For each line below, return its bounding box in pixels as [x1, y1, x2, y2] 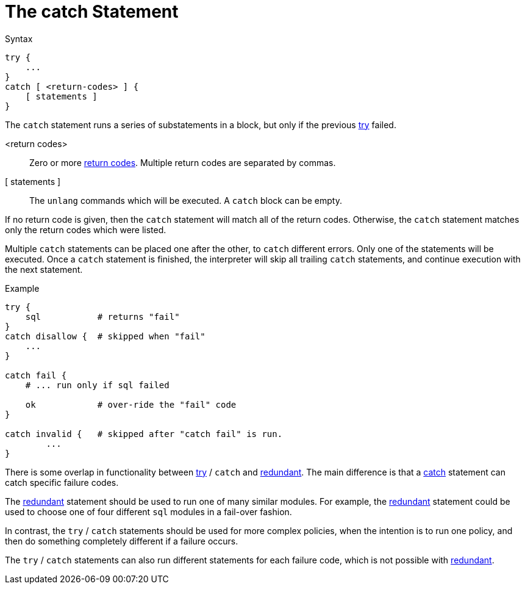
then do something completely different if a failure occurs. [5, 535, 238, 546]
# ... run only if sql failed [25, 380, 170, 390]
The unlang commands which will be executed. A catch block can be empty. [29, 195, 342, 206]
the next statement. [5, 264, 83, 275]
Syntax [5, 33, 33, 44]
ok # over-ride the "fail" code [25, 399, 237, 410]
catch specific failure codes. [5, 477, 119, 488]
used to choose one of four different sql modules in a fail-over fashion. [5, 506, 292, 517]
